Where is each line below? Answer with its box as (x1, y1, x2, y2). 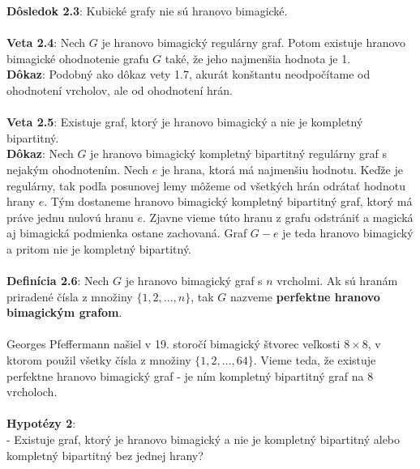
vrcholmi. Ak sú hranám (276, 272, 398, 289)
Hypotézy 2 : (6, 415, 76, 432)
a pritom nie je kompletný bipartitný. (6, 240, 192, 257)
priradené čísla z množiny (6, 288, 133, 305)
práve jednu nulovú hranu (6, 208, 134, 225)
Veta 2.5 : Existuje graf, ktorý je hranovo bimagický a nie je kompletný (6, 113, 363, 130)
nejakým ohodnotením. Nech (6, 160, 149, 177)
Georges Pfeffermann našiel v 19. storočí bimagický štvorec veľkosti (6, 335, 341, 352)
